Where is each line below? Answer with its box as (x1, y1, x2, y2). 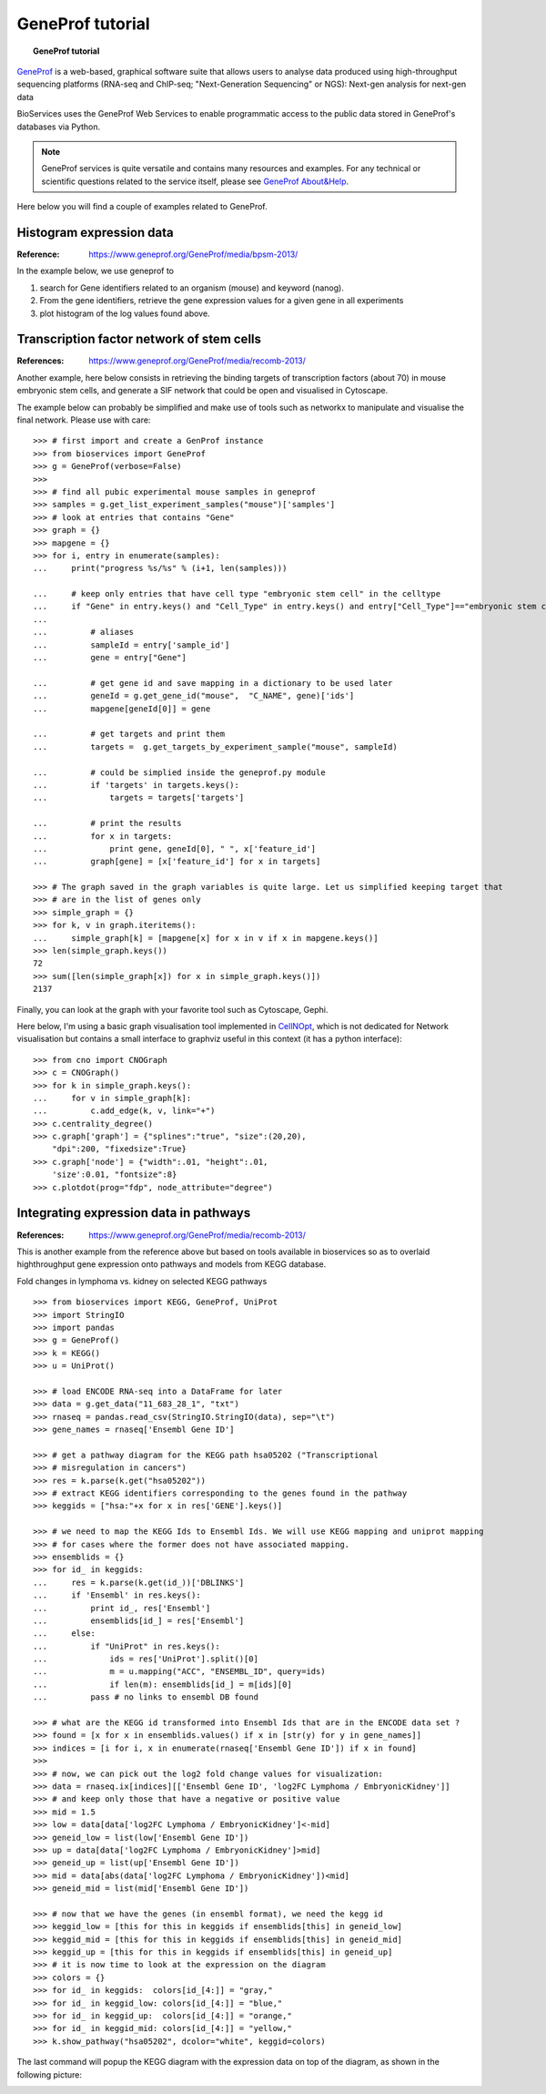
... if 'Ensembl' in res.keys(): (33, 1590, 202, 1600)
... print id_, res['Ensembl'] (33, 1603, 211, 1613)
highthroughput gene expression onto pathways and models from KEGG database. (16, 1259, 327, 1270)
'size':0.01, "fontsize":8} (51, 1170, 177, 1180)
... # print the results (33, 818, 182, 829)
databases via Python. (16, 121, 101, 132)
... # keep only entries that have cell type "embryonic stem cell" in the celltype (33, 588, 441, 599)
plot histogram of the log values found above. (39, 308, 210, 319)
